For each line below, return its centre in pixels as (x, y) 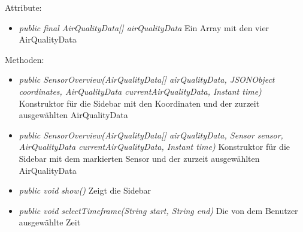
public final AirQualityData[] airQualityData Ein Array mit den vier (144, 27)
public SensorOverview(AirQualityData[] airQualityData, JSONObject (147, 79)
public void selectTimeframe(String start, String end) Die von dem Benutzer (158, 210)
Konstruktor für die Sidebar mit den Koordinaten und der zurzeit (139, 103)
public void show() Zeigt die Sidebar (85, 190)
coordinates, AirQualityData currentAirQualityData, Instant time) (140, 91)
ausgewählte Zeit (50, 222)
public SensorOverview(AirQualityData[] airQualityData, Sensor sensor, (151, 135)
